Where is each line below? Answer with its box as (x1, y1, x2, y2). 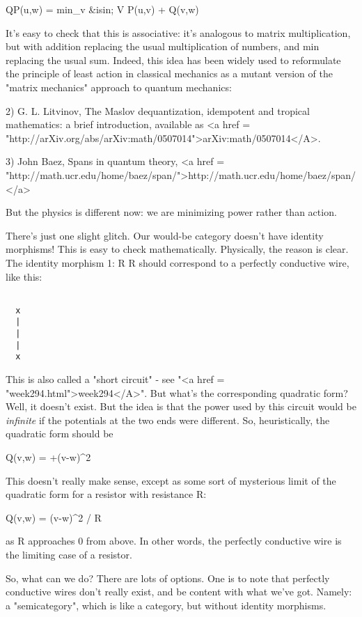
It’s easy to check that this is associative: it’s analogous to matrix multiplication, (6, 25, 351, 40)
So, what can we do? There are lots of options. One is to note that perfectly (6, 570, 330, 585)
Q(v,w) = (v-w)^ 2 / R (6, 510, 102, 524)
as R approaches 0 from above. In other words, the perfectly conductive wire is (6, 533, 342, 548)
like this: (6, 269, 42, 283)
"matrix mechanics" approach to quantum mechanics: (6, 79, 232, 94)
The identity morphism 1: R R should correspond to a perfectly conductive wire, (6, 255, 349, 270)
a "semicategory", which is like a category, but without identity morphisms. (6, 598, 326, 612)
